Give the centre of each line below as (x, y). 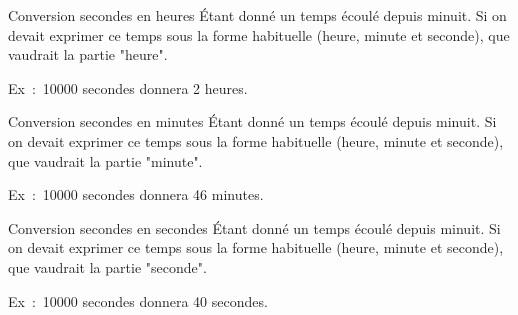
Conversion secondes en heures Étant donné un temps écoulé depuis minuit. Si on (257, 15)
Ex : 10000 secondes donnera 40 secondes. (138, 300)
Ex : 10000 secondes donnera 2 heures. (128, 87)
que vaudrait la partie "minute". (105, 160)
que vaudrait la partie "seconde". (107, 266)
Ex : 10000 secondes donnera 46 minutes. (136, 194)
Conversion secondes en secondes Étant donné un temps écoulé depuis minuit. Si (254, 227)
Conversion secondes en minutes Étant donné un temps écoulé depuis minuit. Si (252, 121)
